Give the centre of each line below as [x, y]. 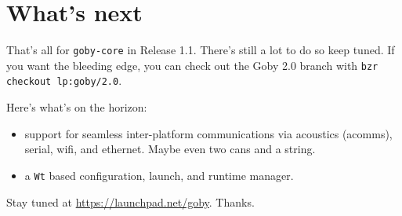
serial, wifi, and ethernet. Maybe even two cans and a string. [170, 149]
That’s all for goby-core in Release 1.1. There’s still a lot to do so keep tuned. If [201, 50]
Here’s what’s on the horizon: [77, 107]
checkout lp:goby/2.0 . [64, 81]
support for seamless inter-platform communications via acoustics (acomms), [208, 133]
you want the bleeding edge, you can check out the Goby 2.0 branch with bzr [192, 65]
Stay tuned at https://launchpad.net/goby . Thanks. [130, 201]
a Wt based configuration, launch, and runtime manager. [159, 175]
